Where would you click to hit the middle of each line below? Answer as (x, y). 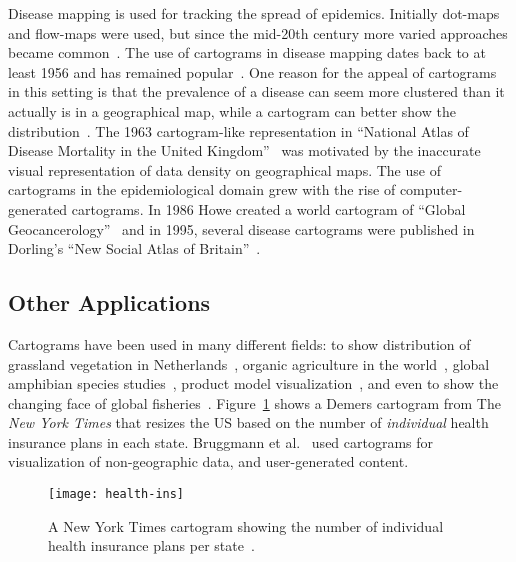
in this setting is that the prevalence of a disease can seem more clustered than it (256, 91)
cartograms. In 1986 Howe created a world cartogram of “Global (268, 208)
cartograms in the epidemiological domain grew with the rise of (202, 189)
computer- (431, 189)
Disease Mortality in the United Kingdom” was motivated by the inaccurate (244, 150)
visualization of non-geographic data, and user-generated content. (208, 461)
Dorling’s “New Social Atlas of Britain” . (134, 248)
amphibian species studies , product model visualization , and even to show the (253, 383)
